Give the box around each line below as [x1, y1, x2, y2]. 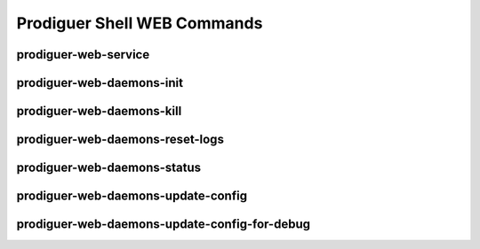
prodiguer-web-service [16, 47, 150, 62]
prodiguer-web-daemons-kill [16, 104, 182, 119]
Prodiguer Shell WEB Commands [16, 13, 263, 33]
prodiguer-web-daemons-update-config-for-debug [16, 217, 311, 232]
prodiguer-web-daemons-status [16, 160, 202, 175]
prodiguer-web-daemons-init [16, 75, 184, 90]
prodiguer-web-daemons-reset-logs [16, 132, 224, 147]
